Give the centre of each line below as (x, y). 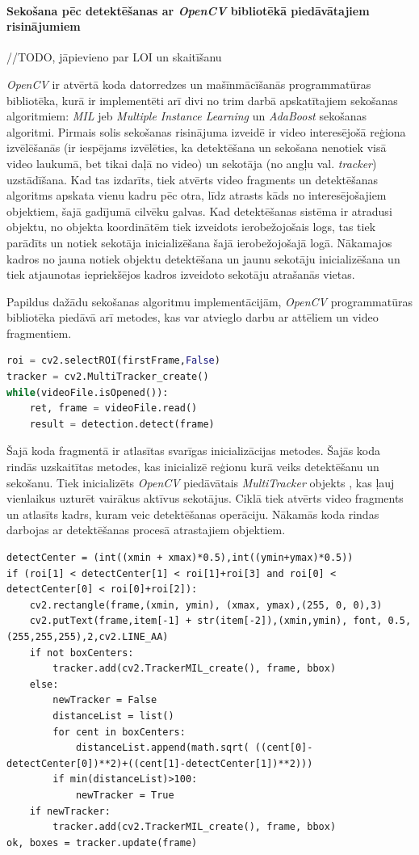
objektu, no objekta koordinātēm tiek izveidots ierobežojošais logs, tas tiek (191, 227)
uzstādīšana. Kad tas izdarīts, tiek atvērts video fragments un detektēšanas (192, 179)
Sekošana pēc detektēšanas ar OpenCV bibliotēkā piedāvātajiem (188, 10)
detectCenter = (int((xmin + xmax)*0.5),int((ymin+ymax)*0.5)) (180, 558)
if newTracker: (70, 811)
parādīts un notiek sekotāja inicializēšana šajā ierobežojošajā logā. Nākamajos (199, 242)
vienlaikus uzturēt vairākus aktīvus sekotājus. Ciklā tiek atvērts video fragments (205, 498)
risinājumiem (44, 26)
